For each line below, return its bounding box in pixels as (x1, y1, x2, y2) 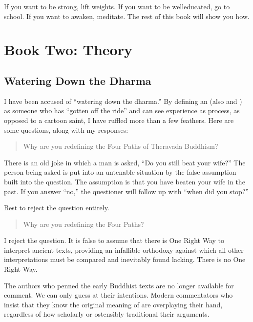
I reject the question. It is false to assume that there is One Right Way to (4, 235, 225, 245)
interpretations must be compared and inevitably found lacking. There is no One (4, 254, 246, 264)
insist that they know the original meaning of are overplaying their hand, (4, 299, 223, 309)
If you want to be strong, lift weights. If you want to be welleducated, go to (4, 1, 230, 11)
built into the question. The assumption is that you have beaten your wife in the (4, 176, 245, 186)
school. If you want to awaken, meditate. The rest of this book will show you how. (4, 11, 250, 21)
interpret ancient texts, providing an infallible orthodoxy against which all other (4, 244, 244, 255)
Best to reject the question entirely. (4, 202, 109, 213)
